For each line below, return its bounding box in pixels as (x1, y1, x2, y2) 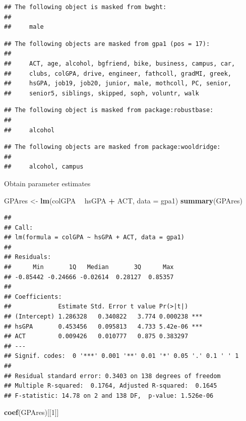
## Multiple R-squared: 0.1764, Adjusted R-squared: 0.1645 (4, 382, 217, 390)
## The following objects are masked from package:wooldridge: (4, 143, 221, 151)
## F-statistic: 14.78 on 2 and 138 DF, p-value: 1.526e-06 (4, 392, 214, 399)
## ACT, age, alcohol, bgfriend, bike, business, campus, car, (4, 60, 235, 67)
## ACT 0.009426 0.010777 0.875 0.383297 (4, 333, 189, 340)
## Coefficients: (4, 293, 62, 300)
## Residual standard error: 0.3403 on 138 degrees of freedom (4, 372, 221, 380)
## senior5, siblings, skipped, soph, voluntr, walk (4, 89, 199, 97)
